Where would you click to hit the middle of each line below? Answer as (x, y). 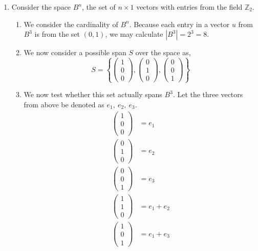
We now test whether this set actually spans (93, 94)
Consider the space (41, 7)
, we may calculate (134, 34)
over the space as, (163, 52)
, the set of (99, 7)
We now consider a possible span (75, 52)
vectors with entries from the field (189, 7)
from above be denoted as (64, 105)
